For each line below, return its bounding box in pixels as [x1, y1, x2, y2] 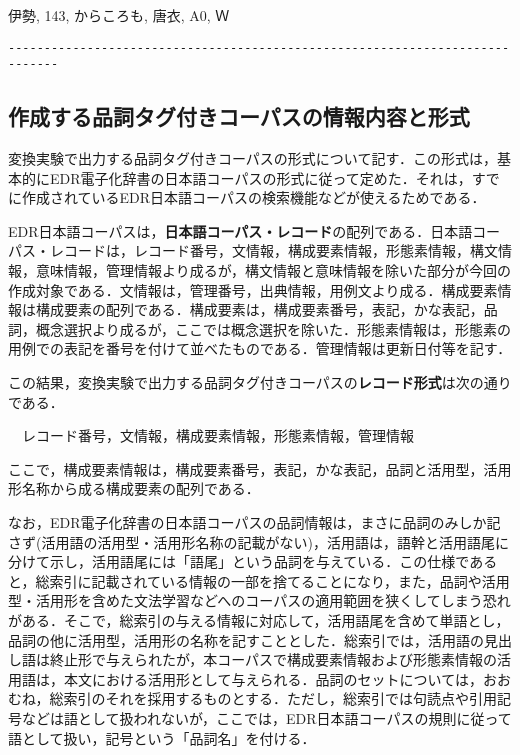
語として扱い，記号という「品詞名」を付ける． [8, 727, 316, 748]
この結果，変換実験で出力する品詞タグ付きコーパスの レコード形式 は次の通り [8, 372, 512, 393]
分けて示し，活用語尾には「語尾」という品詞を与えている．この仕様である [8, 551, 498, 572]
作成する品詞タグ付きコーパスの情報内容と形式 [8, 101, 470, 132]
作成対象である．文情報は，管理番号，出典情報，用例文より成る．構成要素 [8, 279, 498, 300]
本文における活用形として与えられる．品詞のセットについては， [63, 668, 483, 689]
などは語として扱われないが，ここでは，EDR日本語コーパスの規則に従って [21, 707, 512, 728]
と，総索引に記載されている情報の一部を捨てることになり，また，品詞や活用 [8, 570, 510, 591]
